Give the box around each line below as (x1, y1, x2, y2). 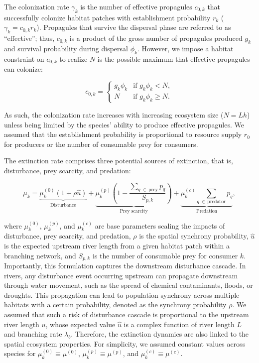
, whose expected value (45, 319, 116, 329)
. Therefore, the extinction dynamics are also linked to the (71, 329, 249, 339)
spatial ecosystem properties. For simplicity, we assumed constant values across (4, 338, 246, 349)
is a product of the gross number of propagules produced (69, 33, 243, 43)
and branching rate (4, 329, 62, 339)
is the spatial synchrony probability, (139, 231, 249, 241)
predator (207, 199, 226, 205)
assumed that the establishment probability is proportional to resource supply (4, 129, 242, 139)
